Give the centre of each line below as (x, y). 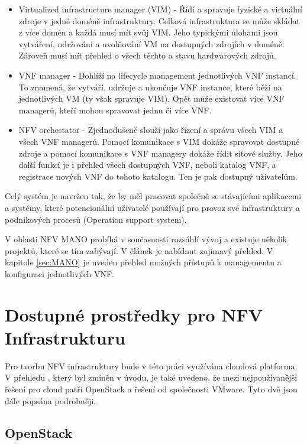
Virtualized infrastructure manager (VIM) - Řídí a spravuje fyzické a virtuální (160, 9)
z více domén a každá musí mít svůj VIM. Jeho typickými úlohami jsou (148, 32)
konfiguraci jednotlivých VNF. (59, 273)
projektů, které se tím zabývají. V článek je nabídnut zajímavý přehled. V (139, 250)
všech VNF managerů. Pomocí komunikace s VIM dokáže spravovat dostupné (159, 141)
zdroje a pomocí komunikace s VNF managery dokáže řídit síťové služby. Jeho (160, 153)
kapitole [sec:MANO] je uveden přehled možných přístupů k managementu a (143, 262)
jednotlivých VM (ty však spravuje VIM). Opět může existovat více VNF (151, 98)
